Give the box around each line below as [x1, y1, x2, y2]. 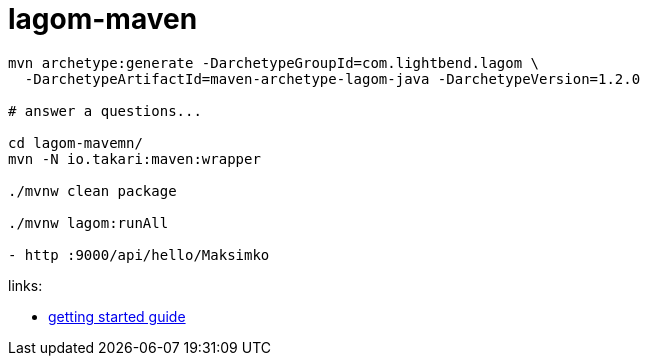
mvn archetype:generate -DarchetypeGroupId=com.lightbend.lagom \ [8, 54, 540, 71]
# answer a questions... [8, 102, 202, 119]
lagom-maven [8, 2, 198, 36]
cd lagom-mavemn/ [8, 134, 143, 151]
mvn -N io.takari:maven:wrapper [8, 150, 261, 167]
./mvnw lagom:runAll [8, 214, 169, 231]
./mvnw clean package [8, 182, 177, 199]
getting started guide [48, 307, 186, 325]
